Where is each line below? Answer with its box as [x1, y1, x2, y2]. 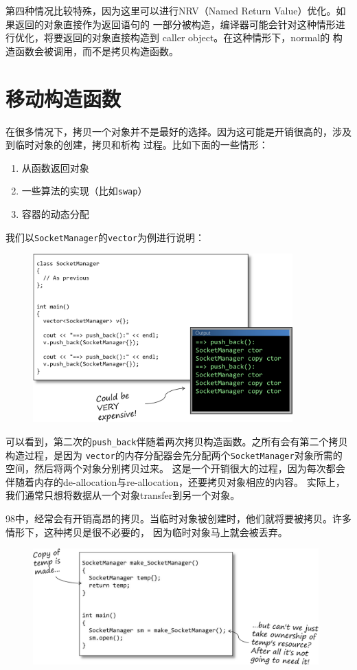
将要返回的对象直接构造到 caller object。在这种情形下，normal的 [43, 30, 330, 45]
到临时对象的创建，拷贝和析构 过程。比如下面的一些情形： [5, 137, 268, 152]
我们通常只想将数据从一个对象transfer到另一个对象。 [5, 488, 240, 502]
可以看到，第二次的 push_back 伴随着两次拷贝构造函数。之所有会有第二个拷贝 [5, 434, 348, 448]
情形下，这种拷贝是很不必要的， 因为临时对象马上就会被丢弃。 [5, 524, 288, 539]
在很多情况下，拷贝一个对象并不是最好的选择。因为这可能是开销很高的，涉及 [5, 124, 352, 138]
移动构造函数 [5, 84, 122, 112]
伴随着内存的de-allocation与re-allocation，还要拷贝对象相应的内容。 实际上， [5, 474, 345, 489]
